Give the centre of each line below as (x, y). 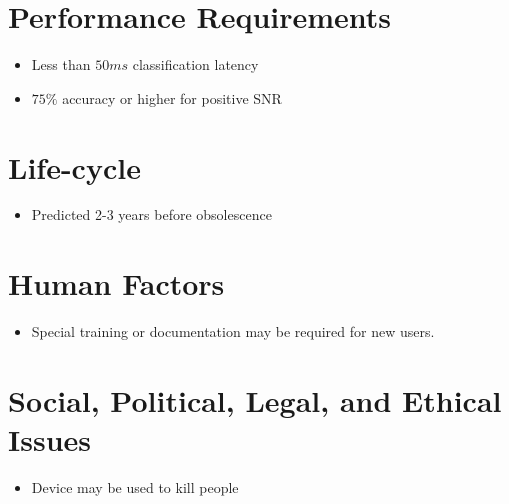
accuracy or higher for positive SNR (172, 97)
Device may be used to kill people (135, 487)
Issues (49, 439)
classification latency (195, 64)
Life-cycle (74, 166)
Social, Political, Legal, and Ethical (255, 399)
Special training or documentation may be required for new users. (233, 331)
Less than (61, 64)
